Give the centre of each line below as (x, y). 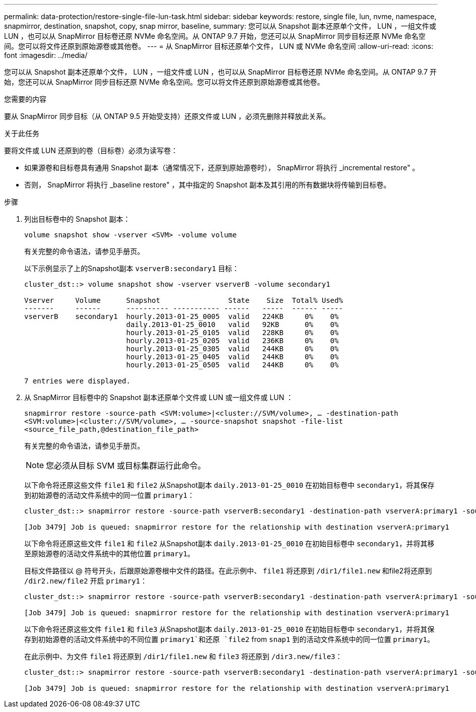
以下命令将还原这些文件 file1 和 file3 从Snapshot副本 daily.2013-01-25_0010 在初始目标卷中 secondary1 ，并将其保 (229, 629)
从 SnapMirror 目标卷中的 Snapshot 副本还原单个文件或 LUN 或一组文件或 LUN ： (159, 397)
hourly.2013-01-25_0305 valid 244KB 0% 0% (232, 349)
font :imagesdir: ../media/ (46, 55)
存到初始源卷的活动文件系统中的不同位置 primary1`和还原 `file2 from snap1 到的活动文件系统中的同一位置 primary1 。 (229, 639)
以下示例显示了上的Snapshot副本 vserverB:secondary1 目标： (132, 268)
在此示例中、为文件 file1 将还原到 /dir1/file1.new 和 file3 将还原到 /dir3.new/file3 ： (183, 656)
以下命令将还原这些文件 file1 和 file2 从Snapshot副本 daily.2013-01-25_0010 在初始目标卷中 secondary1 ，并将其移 (229, 543)
